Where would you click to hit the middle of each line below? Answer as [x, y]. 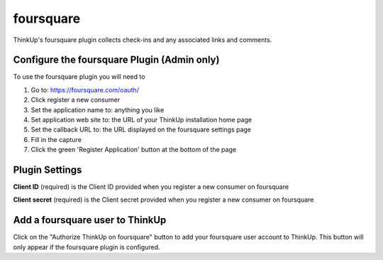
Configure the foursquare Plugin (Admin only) [116, 60]
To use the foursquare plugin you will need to [79, 77]
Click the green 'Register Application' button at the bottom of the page [134, 150]
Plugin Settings [48, 170]
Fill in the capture [56, 139]
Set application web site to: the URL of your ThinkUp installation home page [141, 120]
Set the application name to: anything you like [98, 109]
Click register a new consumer [76, 100]
